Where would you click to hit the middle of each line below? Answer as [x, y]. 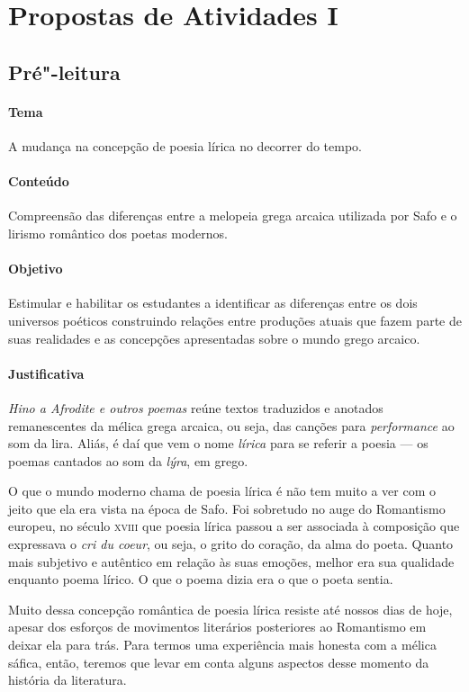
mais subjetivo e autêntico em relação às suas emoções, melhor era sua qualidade [231, 561]
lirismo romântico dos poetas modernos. [118, 233]
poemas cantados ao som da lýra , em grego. [128, 460]
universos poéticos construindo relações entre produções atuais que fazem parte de [235, 320]
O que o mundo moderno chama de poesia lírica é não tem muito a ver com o [222, 491]
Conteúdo [39, 181]
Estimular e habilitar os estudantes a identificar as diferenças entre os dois [213, 303]
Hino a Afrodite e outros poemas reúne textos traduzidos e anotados [196, 407]
